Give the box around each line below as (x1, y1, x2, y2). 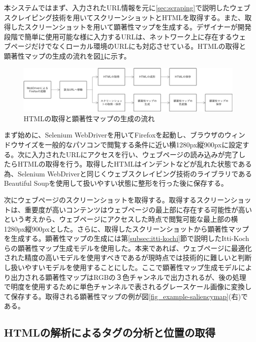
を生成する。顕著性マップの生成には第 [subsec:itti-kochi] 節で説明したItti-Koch (4, 233, 249, 243)
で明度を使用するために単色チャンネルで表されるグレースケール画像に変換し (4, 281, 252, 292)
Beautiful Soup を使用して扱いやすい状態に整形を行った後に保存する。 (4, 178, 228, 188)
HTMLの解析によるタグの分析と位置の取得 (4, 325, 216, 340)
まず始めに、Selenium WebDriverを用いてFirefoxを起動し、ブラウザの (4, 130, 225, 140)
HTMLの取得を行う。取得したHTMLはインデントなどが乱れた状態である (17, 159, 252, 169)
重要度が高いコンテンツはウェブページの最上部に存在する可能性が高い (24, 204, 252, 214)
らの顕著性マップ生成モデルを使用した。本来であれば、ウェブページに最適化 (4, 242, 252, 253)
